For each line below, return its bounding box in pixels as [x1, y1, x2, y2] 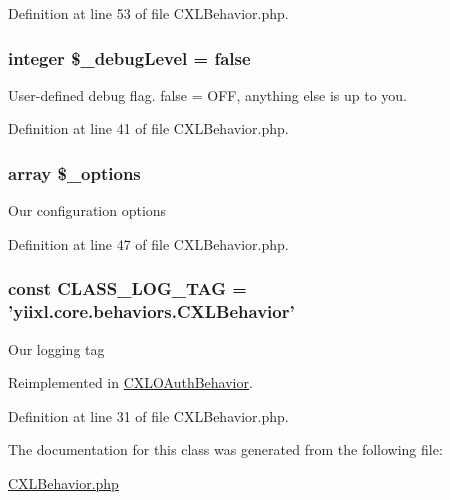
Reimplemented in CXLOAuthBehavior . [8, 372, 253, 393]
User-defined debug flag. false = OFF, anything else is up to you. [8, 84, 407, 105]
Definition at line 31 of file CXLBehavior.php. [8, 405, 289, 426]
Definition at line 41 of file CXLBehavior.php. [8, 118, 289, 139]
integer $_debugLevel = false [8, 45, 251, 70]
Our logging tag [8, 338, 105, 359]
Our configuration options [8, 200, 167, 221]
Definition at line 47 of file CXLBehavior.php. [8, 233, 289, 254]
